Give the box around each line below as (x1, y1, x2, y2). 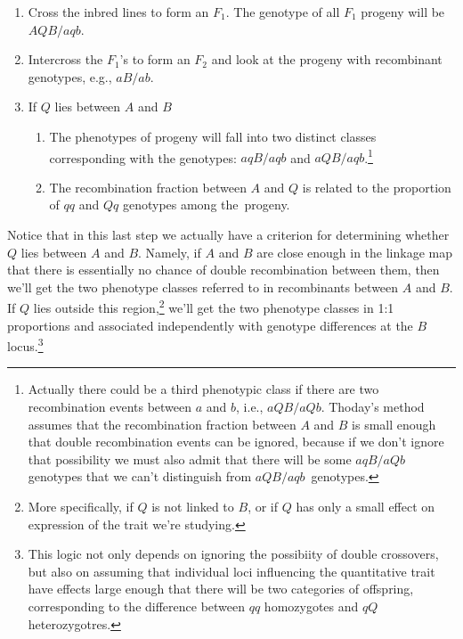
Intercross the (28, 50, 103, 69)
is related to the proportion (302, 177, 451, 196)
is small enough (352, 414, 436, 433)
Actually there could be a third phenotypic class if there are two (28, 380, 379, 398)
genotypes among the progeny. (122, 195, 290, 214)
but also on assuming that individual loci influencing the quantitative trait (28, 561, 435, 580)
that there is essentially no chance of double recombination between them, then (7, 260, 440, 279)
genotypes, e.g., (28, 67, 112, 86)
